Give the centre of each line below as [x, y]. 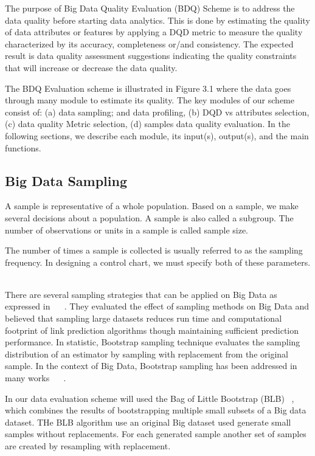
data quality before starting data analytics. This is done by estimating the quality [157, 20]
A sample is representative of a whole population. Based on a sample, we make [152, 206]
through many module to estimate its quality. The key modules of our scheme [150, 100]
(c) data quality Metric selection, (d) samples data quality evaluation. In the [147, 124]
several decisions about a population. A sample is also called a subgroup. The [149, 217]
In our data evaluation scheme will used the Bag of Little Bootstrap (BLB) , [150, 398]
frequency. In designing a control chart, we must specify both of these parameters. [158, 262]
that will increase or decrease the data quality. [91, 67]
